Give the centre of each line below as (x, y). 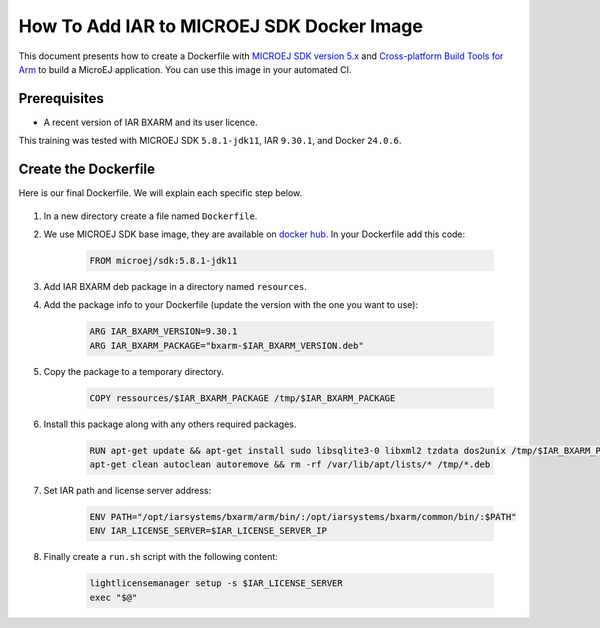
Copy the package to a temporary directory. (134, 371)
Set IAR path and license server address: (127, 490)
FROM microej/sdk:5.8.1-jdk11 (163, 260)
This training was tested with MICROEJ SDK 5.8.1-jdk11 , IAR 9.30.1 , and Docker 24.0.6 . (210, 141)
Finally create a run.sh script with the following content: (161, 557)
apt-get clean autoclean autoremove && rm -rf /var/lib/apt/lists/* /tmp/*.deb (290, 464)
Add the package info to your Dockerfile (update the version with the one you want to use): (231, 305)
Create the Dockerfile (86, 169)
